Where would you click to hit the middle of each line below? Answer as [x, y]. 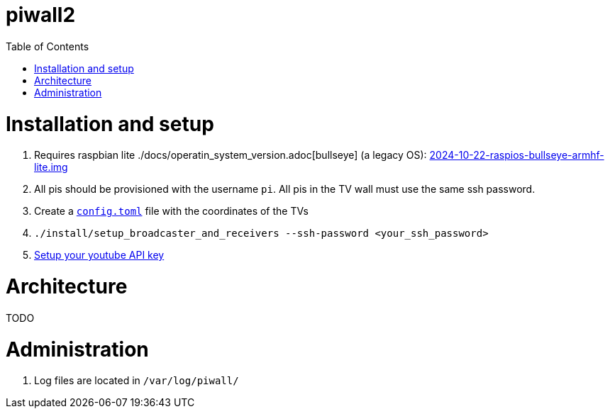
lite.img [51, 167]
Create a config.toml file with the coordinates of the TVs [171, 211]
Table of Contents [48, 46]
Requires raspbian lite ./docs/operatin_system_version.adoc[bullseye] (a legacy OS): [231, 155]
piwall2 [41, 15]
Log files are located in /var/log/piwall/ [137, 381]
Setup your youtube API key [99, 255]
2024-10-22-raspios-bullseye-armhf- [517, 155]
